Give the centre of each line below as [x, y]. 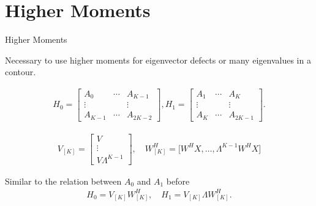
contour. [21, 72]
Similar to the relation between [63, 181]
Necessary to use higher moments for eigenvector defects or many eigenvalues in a [158, 60]
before [178, 181]
